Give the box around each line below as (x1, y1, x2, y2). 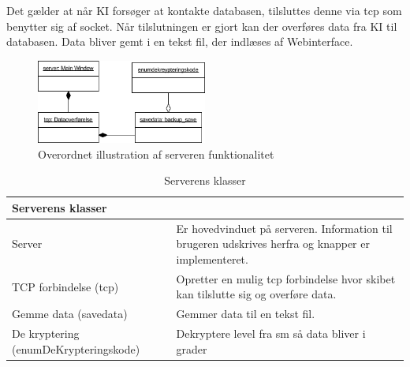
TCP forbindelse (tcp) (12, 278, 119, 294)
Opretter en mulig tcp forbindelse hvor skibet (176, 270, 396, 286)
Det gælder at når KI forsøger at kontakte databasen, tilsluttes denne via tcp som (6, 2, 402, 18)
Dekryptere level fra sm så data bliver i (176, 325, 366, 342)
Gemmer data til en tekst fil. (176, 305, 315, 322)
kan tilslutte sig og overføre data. (176, 286, 337, 302)
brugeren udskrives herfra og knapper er (176, 235, 370, 252)
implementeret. (176, 250, 248, 267)
